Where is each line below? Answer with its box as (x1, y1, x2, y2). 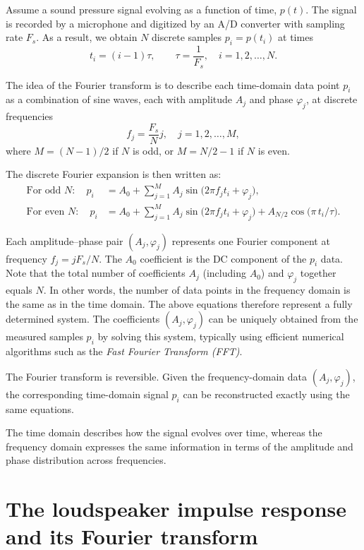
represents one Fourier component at (171, 233, 330, 248)
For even (26, 206, 65, 217)
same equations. (6, 401, 74, 416)
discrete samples (152, 30, 222, 44)
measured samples (6, 329, 83, 344)
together (300, 265, 336, 280)
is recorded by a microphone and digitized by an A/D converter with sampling (6, 16, 345, 30)
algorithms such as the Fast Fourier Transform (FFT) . (6, 344, 243, 359)
